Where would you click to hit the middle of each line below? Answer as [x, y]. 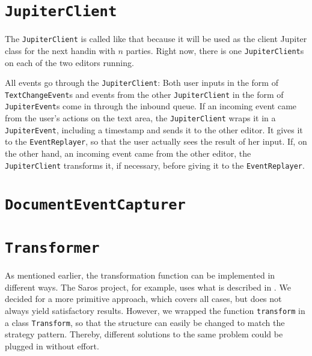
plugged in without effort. [52, 345]
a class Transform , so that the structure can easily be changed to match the [145, 322]
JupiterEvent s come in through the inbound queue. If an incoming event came [151, 106]
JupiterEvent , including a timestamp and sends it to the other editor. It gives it [154, 129]
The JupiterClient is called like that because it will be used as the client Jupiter [156, 39]
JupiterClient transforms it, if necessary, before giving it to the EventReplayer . [155, 165]
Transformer [52, 248]
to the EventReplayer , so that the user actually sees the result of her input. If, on [156, 141]
